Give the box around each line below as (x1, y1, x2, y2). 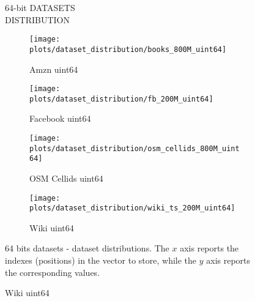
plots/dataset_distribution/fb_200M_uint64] (29, 94, 213, 103)
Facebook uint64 (29, 112, 91, 125)
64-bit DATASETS (5, 1, 75, 13)
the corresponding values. (5, 266, 100, 278)
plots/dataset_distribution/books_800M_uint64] (29, 45, 227, 54)
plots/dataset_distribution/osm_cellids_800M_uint (29, 144, 240, 153)
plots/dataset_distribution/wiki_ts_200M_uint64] (29, 204, 235, 213)
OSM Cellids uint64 (29, 171, 103, 184)
